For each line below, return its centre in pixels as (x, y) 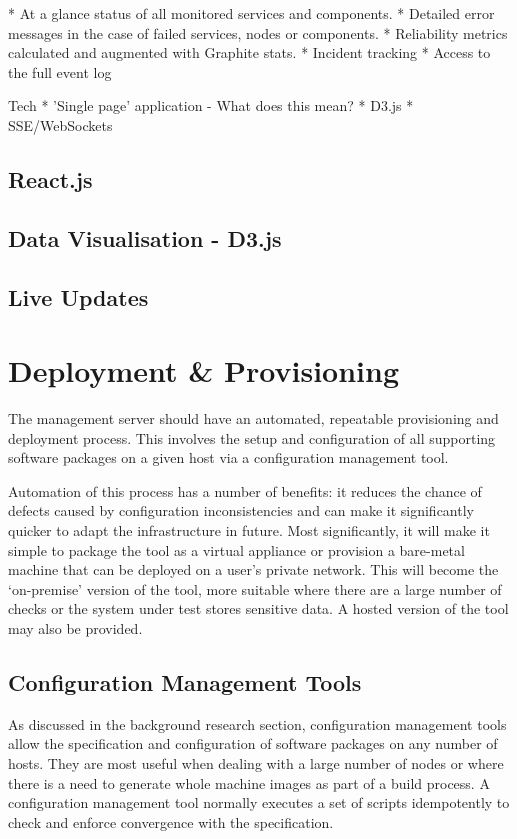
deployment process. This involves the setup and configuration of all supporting (252, 437)
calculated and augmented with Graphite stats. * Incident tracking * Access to (249, 52)
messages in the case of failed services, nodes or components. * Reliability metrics (258, 32)
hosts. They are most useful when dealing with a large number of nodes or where (256, 762)
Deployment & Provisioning (204, 370)
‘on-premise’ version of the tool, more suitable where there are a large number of (255, 588)
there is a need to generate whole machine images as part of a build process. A (249, 782)
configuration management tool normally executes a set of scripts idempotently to (259, 802)
